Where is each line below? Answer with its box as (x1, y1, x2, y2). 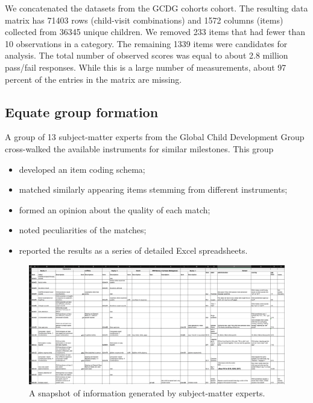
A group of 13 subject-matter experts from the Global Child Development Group (5, 131, 305, 143)
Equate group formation (5, 102, 159, 121)
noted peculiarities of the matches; (19, 224, 147, 236)
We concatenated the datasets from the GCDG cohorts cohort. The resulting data (5, 2, 308, 14)
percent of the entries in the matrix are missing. (5, 73, 182, 85)
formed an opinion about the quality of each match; (19, 203, 210, 216)
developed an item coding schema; (19, 163, 145, 175)
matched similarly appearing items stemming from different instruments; (19, 183, 288, 196)
